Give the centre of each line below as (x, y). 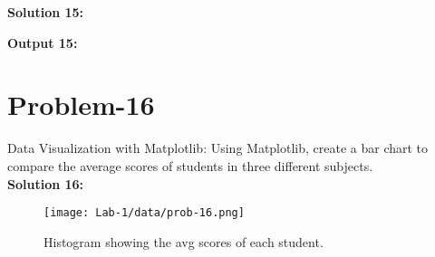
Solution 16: (46, 183)
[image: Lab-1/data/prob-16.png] (144, 213)
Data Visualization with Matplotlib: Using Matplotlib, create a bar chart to (218, 148)
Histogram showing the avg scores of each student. (184, 241)
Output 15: (43, 42)
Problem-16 (81, 105)
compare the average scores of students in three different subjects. (190, 165)
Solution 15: (46, 12)
